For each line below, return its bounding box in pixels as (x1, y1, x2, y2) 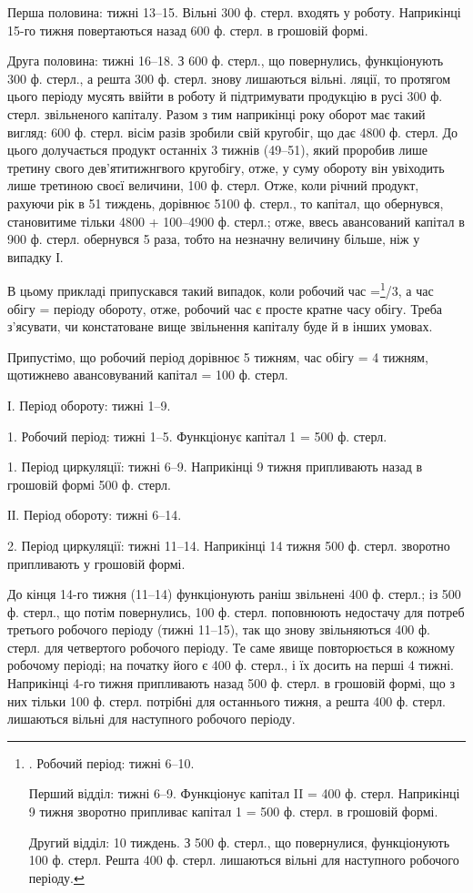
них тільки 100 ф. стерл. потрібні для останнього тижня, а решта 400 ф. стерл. (7, 691, 446, 710)
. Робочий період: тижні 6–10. (28, 753, 195, 772)
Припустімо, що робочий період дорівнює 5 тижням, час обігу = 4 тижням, (7, 347, 428, 366)
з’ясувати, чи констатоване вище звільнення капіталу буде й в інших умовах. (7, 317, 433, 336)
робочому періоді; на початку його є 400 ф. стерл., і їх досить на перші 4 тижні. (7, 655, 454, 675)
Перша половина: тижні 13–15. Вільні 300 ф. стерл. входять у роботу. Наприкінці (7, 3, 461, 21)
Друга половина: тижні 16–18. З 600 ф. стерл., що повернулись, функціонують (7, 51, 444, 70)
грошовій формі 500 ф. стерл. (7, 474, 171, 493)
